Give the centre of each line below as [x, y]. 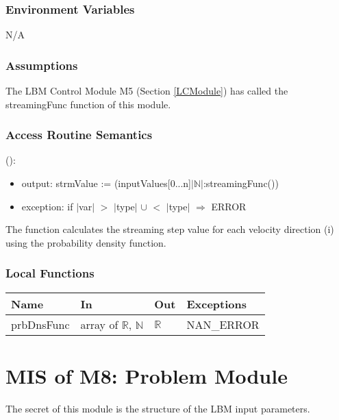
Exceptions [216, 304]
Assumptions [42, 65]
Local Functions [50, 273]
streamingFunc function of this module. [88, 104]
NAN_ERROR [223, 324]
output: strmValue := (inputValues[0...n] [106, 183]
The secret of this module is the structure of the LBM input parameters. [158, 408]
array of [99, 324]
